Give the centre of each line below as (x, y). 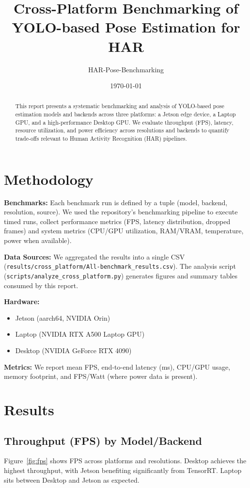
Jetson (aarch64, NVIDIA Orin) (63, 317)
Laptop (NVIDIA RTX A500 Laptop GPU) (80, 334)
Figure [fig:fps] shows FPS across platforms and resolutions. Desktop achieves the (125, 461)
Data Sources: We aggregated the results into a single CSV (94, 256)
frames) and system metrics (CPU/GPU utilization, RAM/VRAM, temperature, (124, 231)
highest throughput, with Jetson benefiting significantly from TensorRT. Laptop (123, 470)
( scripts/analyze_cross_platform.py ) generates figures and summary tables (121, 275)
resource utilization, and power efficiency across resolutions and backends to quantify (122, 130)
